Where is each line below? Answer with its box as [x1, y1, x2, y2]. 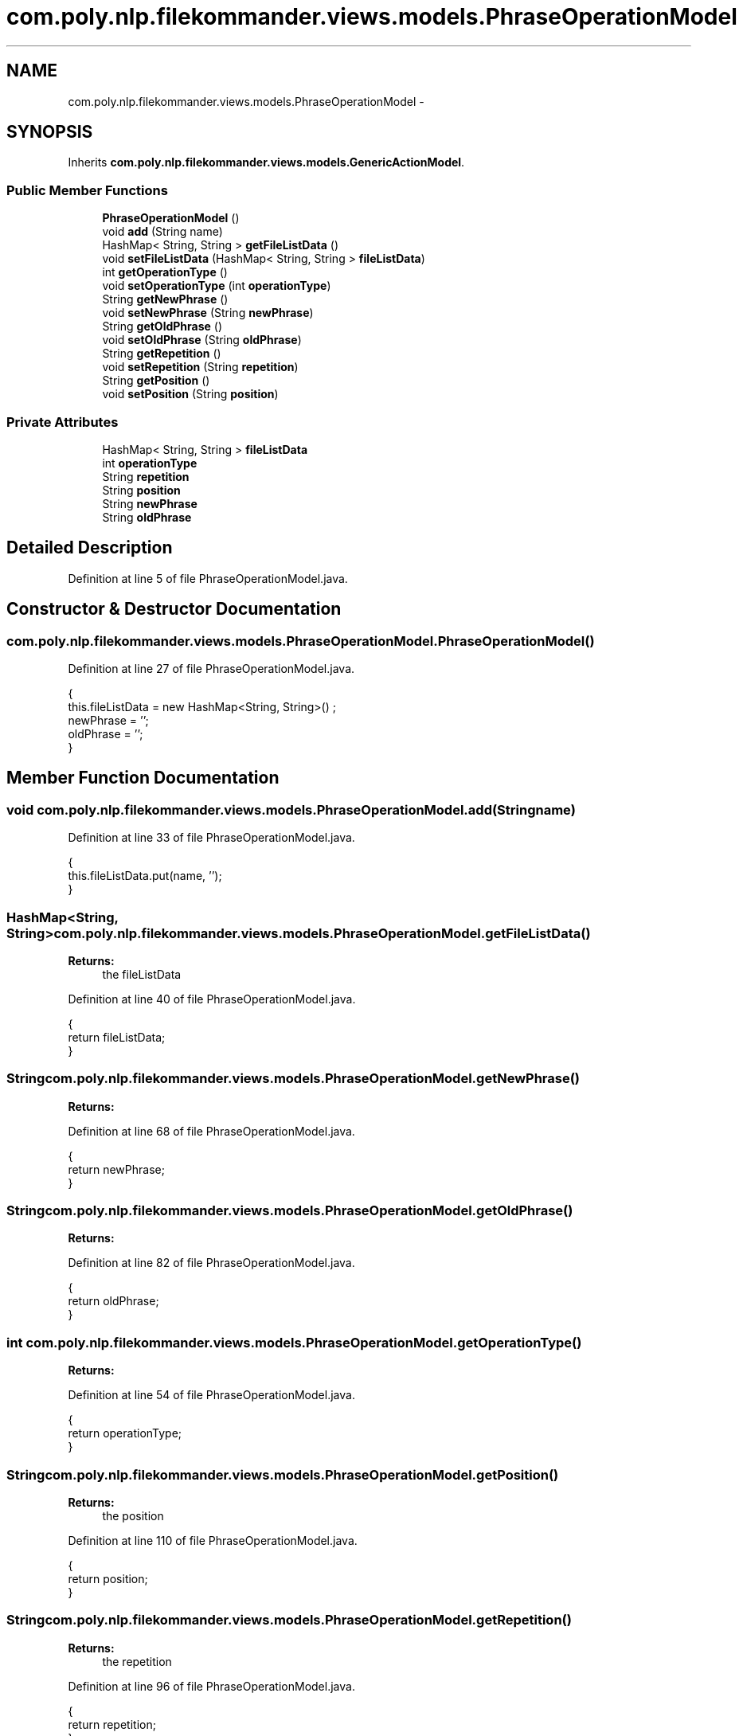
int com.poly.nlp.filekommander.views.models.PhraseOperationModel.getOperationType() [6, 1334, 582, 1351]
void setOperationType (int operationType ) [102, 279, 331, 293]
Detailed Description [6, 538, 173, 558]
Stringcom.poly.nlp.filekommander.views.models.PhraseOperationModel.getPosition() [6, 1466, 559, 1483]
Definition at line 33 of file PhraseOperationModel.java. [68, 831, 355, 845]
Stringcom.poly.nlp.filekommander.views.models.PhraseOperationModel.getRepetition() [6, 1612, 572, 1628]
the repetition [102, 1654, 172, 1668]
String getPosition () [102, 373, 210, 388]
